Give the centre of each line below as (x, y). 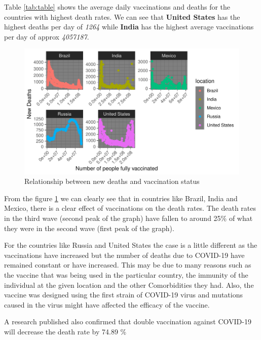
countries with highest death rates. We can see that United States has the (122, 16)
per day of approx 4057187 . (47, 36)
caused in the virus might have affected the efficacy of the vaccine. (107, 304)
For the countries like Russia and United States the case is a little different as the (131, 245)
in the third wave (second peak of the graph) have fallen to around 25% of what (128, 218)
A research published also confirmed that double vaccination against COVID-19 (128, 322)
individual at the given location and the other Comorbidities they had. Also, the (129, 285)
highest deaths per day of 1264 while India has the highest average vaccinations (129, 27)
